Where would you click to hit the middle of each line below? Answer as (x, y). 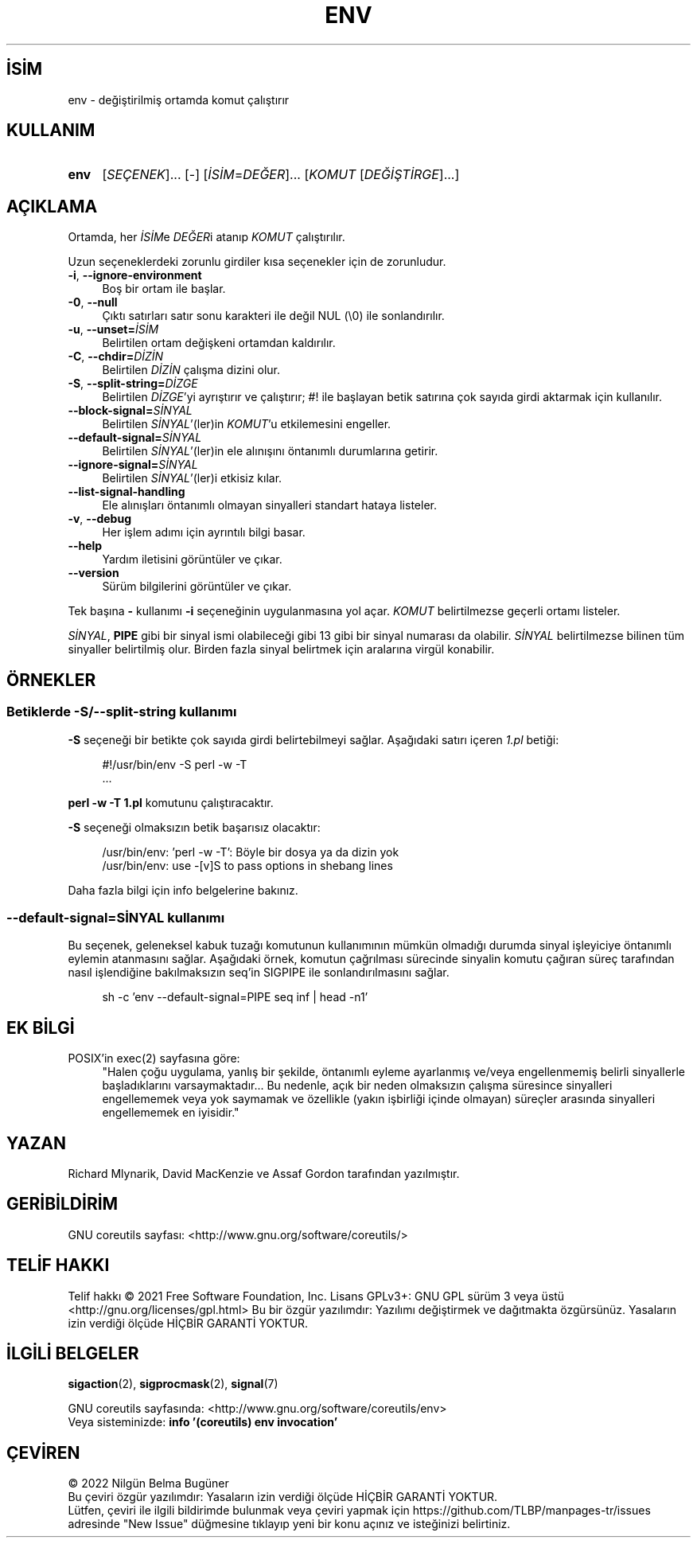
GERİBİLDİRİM (62, 1204)
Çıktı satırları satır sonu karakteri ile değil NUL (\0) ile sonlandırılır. (273, 316)
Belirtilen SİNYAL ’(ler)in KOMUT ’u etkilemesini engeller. (247, 424)
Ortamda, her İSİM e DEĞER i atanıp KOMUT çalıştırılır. (206, 237)
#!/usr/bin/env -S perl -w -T (175, 764)
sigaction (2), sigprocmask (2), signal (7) (173, 1384)
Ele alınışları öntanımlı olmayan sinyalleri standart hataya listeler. (269, 505)
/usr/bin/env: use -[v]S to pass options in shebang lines (247, 865)
